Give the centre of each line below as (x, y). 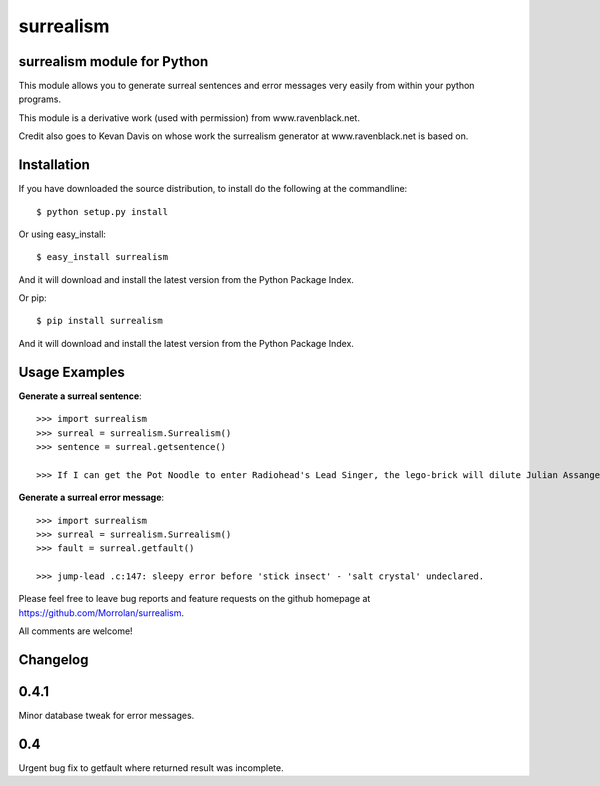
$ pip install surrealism (100, 321)
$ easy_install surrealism (102, 257)
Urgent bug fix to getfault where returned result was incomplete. (151, 768)
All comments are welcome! (76, 631)
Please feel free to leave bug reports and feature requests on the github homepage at (194, 599)
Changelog (53, 660)
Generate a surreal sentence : (80, 396)
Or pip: (32, 298)
